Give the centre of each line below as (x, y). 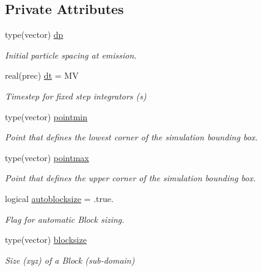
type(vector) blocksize (46, 240)
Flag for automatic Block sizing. (65, 219)
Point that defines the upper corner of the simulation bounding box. (130, 178)
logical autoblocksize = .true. (59, 198)
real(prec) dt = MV (42, 75)
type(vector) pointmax (47, 157)
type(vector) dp (34, 34)
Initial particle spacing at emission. (71, 55)
